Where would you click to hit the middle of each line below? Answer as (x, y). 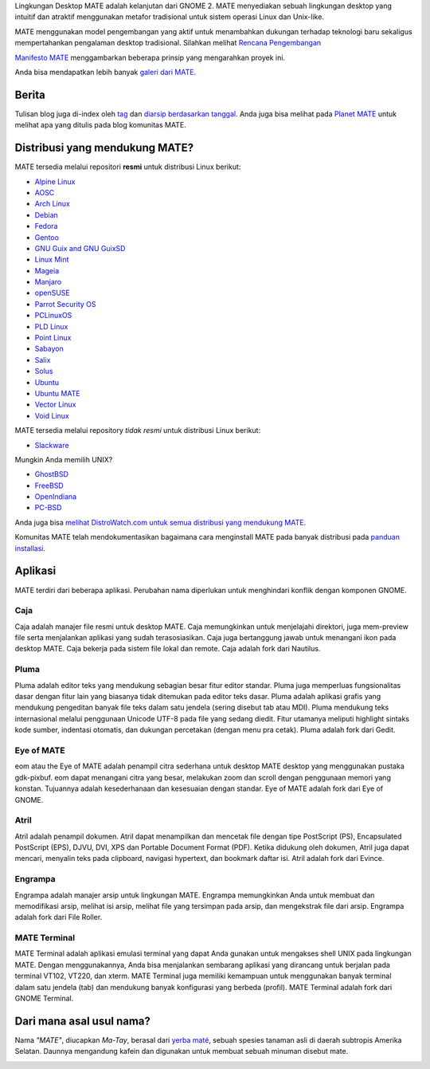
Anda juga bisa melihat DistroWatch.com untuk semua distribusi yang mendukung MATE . (160, 522)
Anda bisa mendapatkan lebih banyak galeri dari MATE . (106, 72)
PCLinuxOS (53, 316)
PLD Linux (51, 326)
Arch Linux (53, 204)
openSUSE (53, 293)
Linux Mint (52, 260)
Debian (47, 214)
